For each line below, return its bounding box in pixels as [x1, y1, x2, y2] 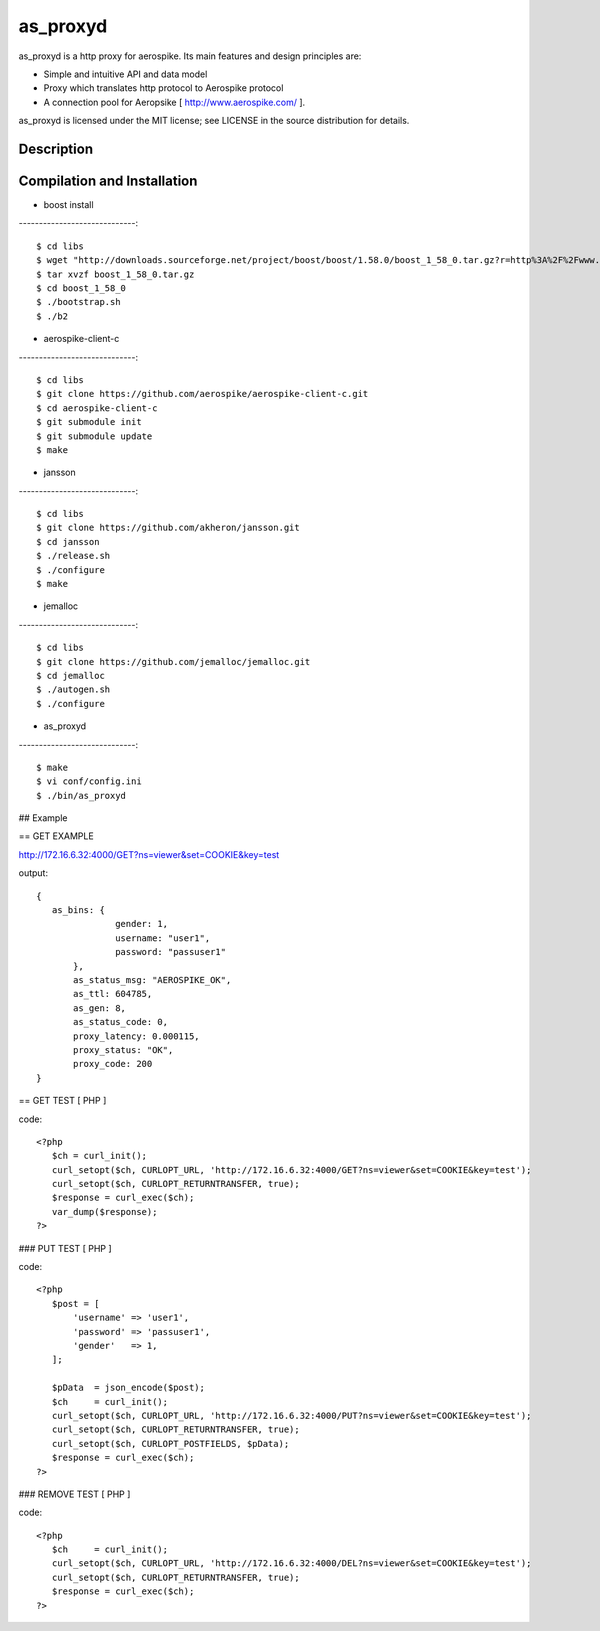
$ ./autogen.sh [36, 684, 111, 695]
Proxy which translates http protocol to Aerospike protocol [43, 82, 284, 94]
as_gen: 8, [73, 1002, 127, 1014]
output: [18, 867, 49, 879]
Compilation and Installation [18, 172, 198, 189]
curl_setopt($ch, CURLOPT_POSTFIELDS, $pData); [51, 1438, 290, 1449]
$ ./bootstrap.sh [36, 296, 121, 308]
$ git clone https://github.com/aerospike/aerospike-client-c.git [36, 388, 369, 400]
